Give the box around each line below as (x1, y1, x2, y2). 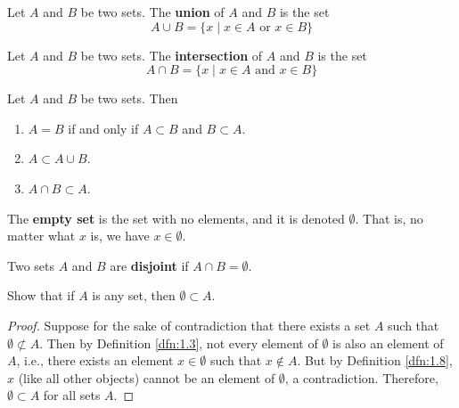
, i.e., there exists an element (16, 351, 174, 370)
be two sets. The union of (80, 3, 225, 20)
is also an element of (332, 333, 444, 352)
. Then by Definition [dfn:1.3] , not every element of (39, 333, 318, 352)
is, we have (90, 226, 150, 245)
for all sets (43, 386, 101, 404)
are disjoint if (110, 256, 189, 274)
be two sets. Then (80, 89, 178, 108)
